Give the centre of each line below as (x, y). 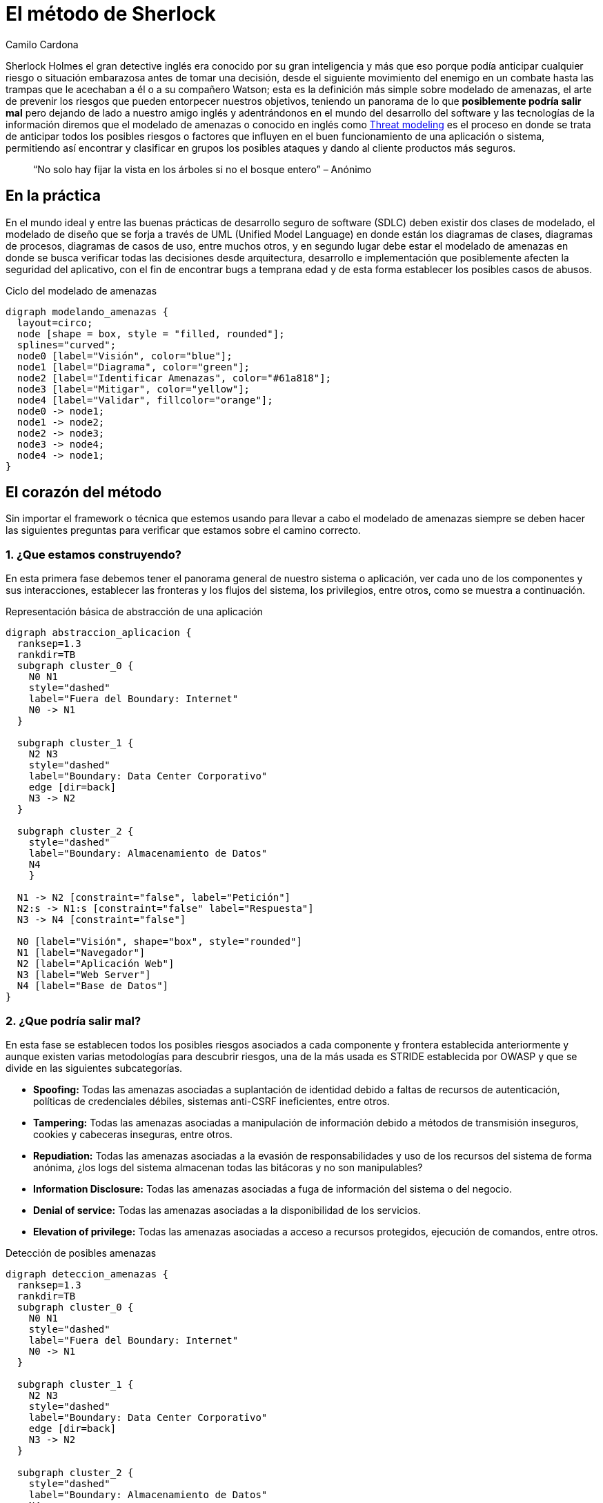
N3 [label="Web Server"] (84, 975)
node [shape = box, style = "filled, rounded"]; (151, 334)
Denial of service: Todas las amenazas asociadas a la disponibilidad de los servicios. (227, 1210)
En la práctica (53, 196)
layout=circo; (55, 322)
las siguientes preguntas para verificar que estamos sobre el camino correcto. (183, 530)
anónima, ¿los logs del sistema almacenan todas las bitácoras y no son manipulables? (228, 1167)
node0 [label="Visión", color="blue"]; (125, 356)
